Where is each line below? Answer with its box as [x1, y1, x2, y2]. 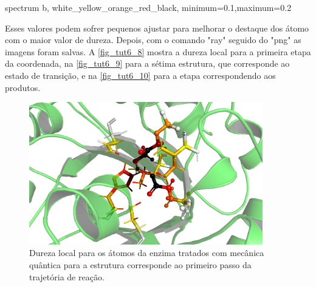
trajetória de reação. [29, 270, 105, 283]
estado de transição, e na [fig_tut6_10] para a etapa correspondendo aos [5, 69, 276, 81]
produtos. [5, 81, 41, 93]
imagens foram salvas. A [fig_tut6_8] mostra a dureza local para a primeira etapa [5, 45, 311, 58]
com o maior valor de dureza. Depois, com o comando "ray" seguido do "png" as [5, 33, 301, 46]
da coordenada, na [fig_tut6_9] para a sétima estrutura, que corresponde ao [5, 57, 290, 70]
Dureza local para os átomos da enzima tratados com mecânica [29, 246, 264, 259]
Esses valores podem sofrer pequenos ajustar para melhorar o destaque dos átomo [5, 21, 309, 34]
